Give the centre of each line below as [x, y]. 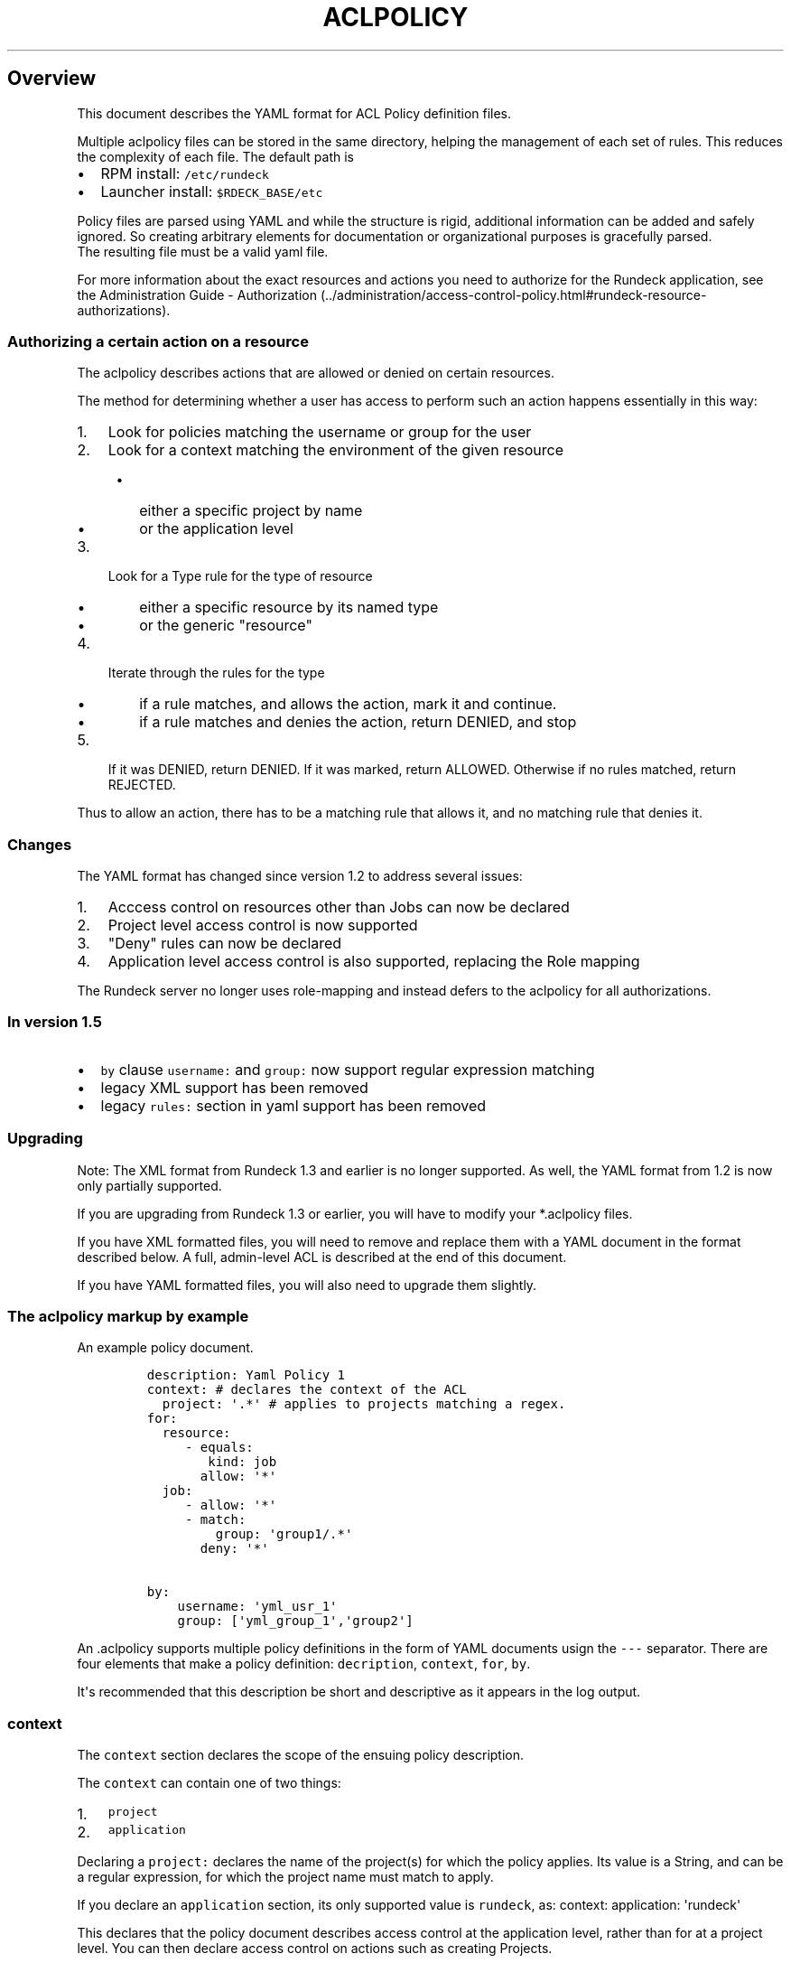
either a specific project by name [251, 511]
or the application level [216, 529]
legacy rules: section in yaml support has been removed [293, 1105]
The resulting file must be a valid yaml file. [203, 251]
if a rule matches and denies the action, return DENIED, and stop [358, 722]
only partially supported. [149, 1185]
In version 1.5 [55, 1022]
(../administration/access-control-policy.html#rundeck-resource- [513, 294]
